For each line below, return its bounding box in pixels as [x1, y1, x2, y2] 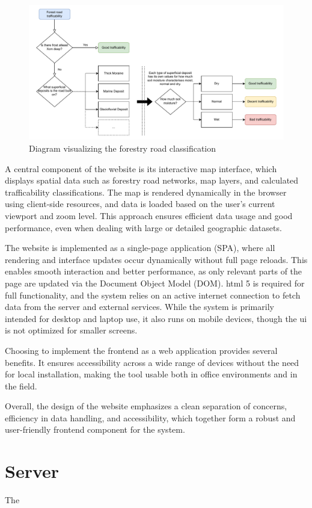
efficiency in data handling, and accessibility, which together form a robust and [5, 411, 296, 424]
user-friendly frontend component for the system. [5, 423, 185, 436]
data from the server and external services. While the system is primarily [5, 300, 274, 313]
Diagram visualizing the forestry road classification [29, 142, 216, 155]
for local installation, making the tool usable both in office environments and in [5, 368, 298, 380]
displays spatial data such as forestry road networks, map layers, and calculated [5, 174, 299, 187]
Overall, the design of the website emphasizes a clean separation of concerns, [5, 400, 287, 412]
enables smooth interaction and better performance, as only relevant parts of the [5, 265, 302, 277]
